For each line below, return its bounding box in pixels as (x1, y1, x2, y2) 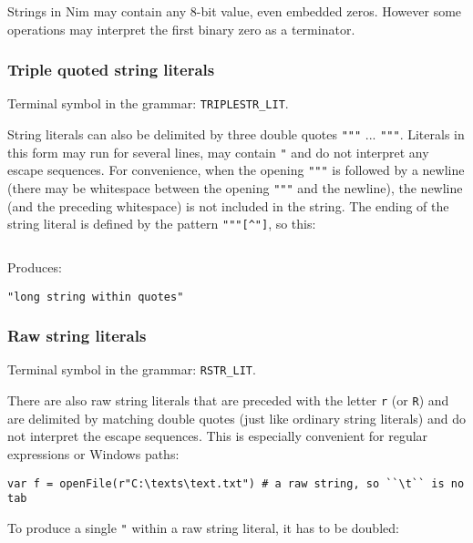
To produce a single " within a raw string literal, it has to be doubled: (7, 517, 399, 537)
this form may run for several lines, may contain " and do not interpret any (7, 142, 429, 161)
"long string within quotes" (7, 290, 184, 303)
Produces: (7, 257, 62, 276)
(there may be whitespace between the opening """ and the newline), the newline (7, 179, 463, 198)
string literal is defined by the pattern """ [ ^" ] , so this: (7, 214, 316, 233)
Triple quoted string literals (7, 58, 215, 81)
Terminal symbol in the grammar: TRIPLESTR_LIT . (7, 94, 289, 113)
